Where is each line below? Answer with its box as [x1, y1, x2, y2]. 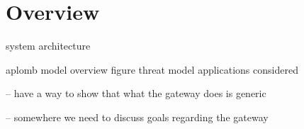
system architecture [6, 38, 91, 53]
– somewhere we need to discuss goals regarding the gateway [6, 109, 269, 124]
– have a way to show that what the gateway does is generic [6, 86, 266, 101]
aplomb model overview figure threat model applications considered [6, 62, 298, 77]
